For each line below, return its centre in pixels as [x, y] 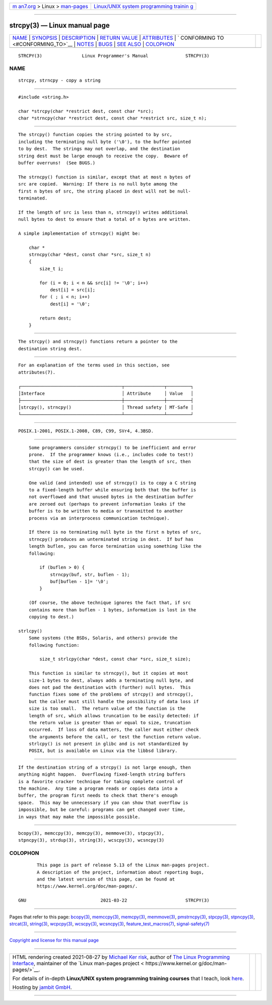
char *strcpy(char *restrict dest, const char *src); [86, 111]
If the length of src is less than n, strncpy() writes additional [103, 212]
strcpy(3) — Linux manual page [60, 25]
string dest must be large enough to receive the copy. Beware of [103, 156]
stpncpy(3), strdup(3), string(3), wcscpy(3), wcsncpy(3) [91, 840]
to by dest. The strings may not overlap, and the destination [99, 149]
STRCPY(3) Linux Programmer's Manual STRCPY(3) [114, 56]
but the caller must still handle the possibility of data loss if [114, 701]
